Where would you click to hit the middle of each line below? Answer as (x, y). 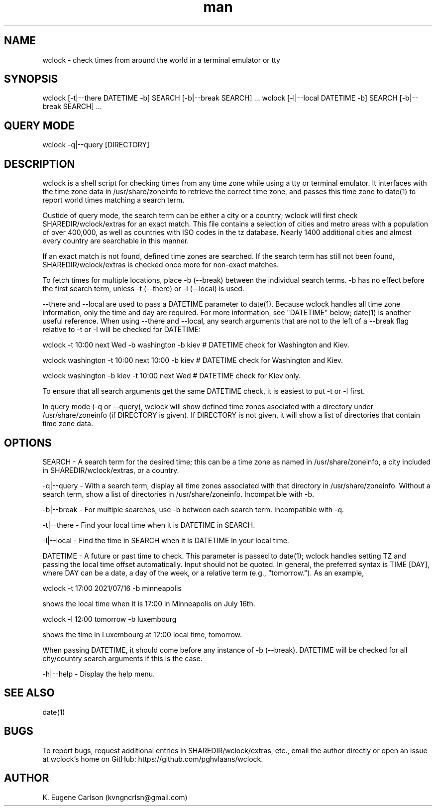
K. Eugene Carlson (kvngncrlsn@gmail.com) (115, 797)
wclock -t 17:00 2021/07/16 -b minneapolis (112, 588)
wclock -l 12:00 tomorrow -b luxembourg (109, 619)
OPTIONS (28, 443)
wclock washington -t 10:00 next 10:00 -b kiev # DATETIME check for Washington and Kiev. (193, 360)
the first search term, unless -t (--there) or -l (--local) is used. (143, 289)
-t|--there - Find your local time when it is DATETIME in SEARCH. (149, 525)
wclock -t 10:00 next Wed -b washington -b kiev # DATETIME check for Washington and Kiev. (196, 345)
